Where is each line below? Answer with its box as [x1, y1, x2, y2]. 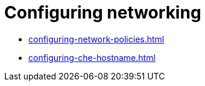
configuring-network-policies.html [28, 33, 165, 44]
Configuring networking [4, 2, 201, 23]
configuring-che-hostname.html [28, 52, 156, 63]
